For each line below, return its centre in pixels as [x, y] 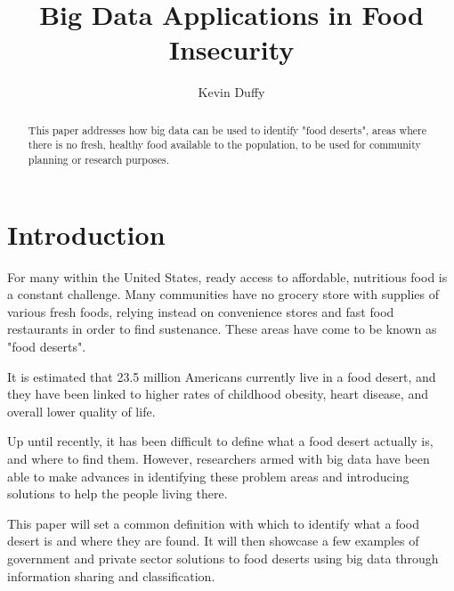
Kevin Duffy [231, 92]
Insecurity [231, 49]
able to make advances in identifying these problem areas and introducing [208, 476]
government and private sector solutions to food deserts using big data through [223, 558]
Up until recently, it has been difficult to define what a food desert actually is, [220, 441]
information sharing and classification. [111, 575]
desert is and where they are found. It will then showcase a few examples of [213, 541]
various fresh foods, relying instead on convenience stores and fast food [201, 311]
